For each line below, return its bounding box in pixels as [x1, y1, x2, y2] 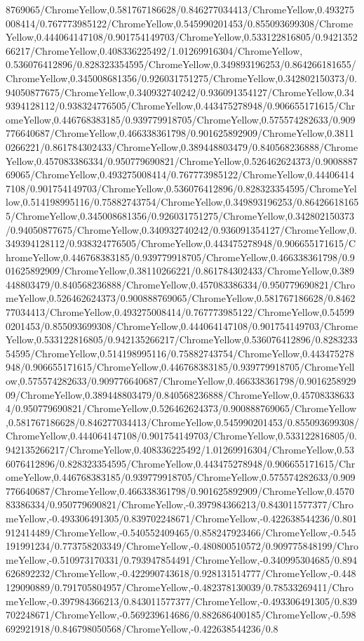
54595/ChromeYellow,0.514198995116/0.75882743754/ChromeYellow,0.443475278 [6, 345, 355, 360]
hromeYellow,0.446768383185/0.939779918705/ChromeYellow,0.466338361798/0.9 [6, 249, 355, 264]
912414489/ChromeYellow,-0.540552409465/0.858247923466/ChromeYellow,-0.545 [6, 524, 356, 539]
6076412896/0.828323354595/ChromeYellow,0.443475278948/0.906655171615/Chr [6, 456, 356, 470]
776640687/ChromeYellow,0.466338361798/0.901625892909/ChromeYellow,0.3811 [6, 126, 355, 140]
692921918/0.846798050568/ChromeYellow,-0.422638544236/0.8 [6, 621, 278, 635]
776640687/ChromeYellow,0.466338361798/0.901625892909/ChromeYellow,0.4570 [6, 483, 355, 498]
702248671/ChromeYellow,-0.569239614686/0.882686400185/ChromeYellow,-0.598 [6, 607, 356, 622]
